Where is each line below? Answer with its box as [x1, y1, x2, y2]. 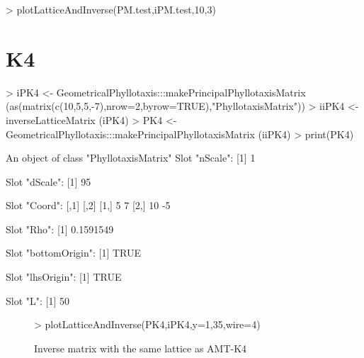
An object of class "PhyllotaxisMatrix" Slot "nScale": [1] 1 [6, 150, 256, 165]
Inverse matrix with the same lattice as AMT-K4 [34, 340, 247, 355]
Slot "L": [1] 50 [6, 293, 70, 308]
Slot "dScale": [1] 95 [6, 174, 91, 189]
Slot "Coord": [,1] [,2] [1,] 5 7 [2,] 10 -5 [6, 198, 171, 213]
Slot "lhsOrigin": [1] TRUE [6, 269, 122, 284]
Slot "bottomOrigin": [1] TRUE [6, 245, 141, 260]
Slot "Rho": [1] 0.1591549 [6, 221, 114, 236]
